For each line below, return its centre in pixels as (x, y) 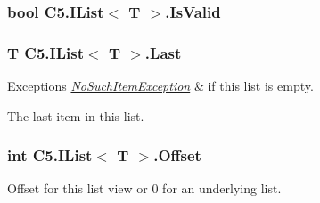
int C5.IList (50, 155)
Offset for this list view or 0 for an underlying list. (144, 188)
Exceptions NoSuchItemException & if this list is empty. (160, 86)
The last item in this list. (76, 115)
